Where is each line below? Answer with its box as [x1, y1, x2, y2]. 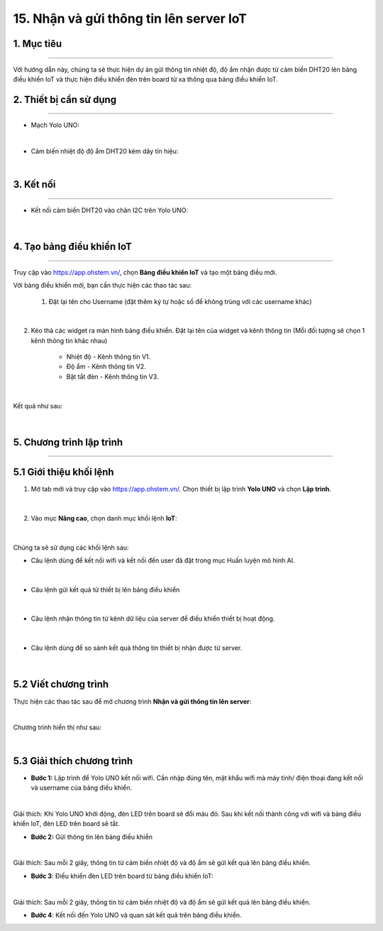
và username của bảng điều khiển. [30, 783, 133, 792]
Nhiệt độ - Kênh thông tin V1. [66, 352, 151, 361]
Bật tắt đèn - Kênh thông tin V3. [66, 372, 159, 381]
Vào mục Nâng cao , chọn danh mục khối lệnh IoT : [30, 513, 177, 522]
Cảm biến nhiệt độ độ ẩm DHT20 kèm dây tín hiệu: [30, 147, 179, 156]
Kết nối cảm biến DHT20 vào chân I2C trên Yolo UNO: [30, 206, 188, 214]
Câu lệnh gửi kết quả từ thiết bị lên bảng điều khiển [30, 585, 180, 594]
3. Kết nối [13, 178, 56, 191]
